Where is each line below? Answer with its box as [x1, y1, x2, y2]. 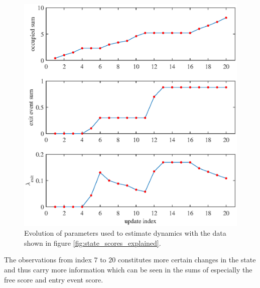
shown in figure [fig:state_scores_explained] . [24, 237, 161, 248]
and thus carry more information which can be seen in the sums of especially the [4, 264, 252, 275]
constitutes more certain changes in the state [117, 254, 256, 265]
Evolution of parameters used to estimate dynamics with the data [24, 228, 226, 238]
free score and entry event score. [4, 274, 103, 284]
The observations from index [4, 254, 92, 265]
